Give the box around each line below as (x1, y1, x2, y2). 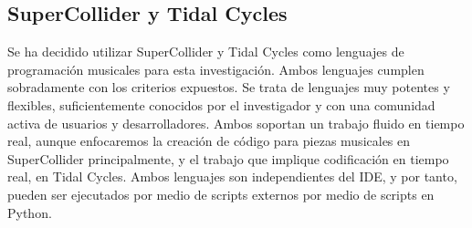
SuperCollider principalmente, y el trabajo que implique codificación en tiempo (7, 149, 449, 168)
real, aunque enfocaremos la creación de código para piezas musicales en (7, 131, 411, 150)
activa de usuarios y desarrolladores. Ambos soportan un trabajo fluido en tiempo (7, 113, 465, 132)
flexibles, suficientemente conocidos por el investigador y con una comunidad (7, 95, 435, 114)
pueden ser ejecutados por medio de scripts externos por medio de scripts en (7, 184, 435, 203)
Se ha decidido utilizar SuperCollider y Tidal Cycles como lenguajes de (7, 42, 404, 61)
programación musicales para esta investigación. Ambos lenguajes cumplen (7, 59, 425, 78)
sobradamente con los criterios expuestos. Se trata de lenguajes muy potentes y (7, 78, 450, 97)
